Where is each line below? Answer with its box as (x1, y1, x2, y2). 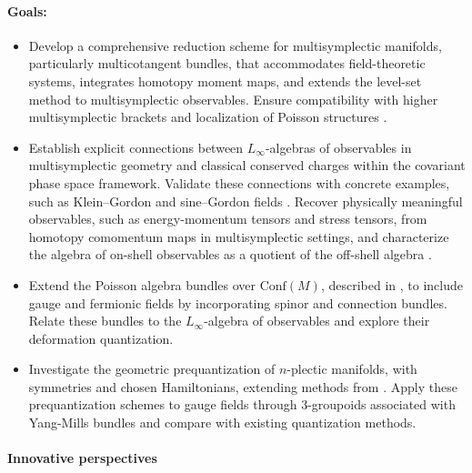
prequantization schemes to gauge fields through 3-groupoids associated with (28, 395, 456, 414)
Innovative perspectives (7, 448, 157, 468)
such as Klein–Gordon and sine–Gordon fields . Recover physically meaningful (28, 191, 463, 210)
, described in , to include (320, 275, 464, 294)
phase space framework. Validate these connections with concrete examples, (28, 173, 450, 192)
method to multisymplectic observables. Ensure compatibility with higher (28, 89, 438, 108)
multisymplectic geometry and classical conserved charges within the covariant (28, 156, 466, 175)
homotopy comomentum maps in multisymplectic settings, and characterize (28, 226, 449, 246)
